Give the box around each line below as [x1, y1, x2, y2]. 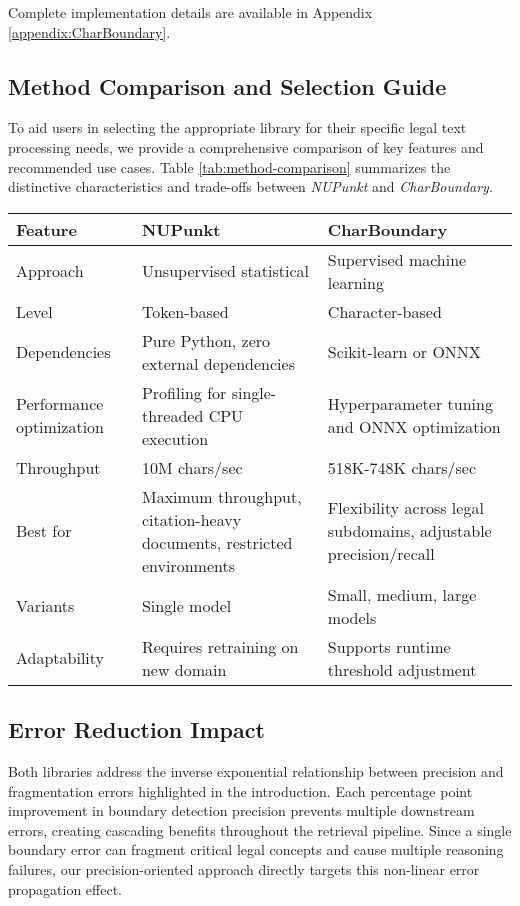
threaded [141, 403, 204, 427]
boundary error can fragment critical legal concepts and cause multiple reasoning [8, 839, 504, 860]
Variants [16, 594, 75, 618]
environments [141, 553, 235, 577]
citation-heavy [141, 507, 242, 531]
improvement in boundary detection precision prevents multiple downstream [8, 800, 475, 821]
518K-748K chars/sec [327, 455, 477, 479]
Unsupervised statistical [141, 259, 310, 283]
